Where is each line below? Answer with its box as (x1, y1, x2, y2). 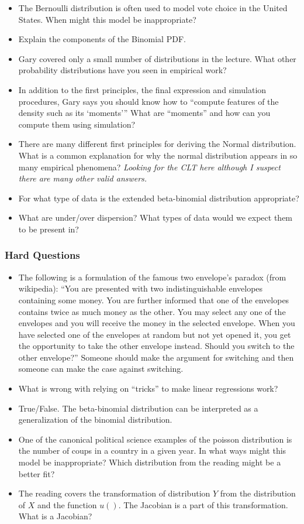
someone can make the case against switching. (18, 362, 184, 375)
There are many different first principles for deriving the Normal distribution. (18, 138, 296, 150)
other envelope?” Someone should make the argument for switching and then (18, 351, 294, 363)
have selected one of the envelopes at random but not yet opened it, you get (18, 328, 291, 340)
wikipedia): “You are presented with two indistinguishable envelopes (18, 282, 263, 294)
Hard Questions (5, 248, 80, 262)
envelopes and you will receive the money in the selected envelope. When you (18, 317, 295, 329)
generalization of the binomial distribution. (18, 413, 172, 426)
